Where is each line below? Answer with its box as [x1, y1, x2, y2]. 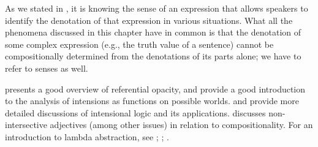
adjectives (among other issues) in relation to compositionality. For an [50, 118, 313, 131]
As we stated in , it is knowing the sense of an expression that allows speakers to [5, 2, 308, 14]
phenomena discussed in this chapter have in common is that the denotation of [5, 26, 301, 39]
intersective [5, 118, 47, 131]
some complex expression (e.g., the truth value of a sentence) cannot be [5, 37, 274, 50]
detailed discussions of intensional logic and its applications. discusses [5, 106, 266, 119]
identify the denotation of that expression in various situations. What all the [5, 13, 293, 26]
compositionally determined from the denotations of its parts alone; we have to [5, 50, 301, 62]
